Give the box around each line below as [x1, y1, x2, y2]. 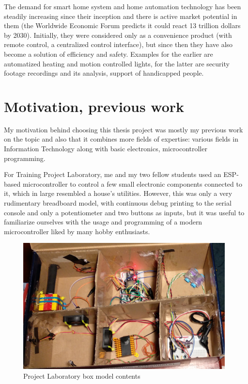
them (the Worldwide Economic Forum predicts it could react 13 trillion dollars [4, 20, 241, 31]
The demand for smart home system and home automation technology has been [4, 1, 241, 11]
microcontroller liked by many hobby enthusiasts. [4, 226, 150, 236]
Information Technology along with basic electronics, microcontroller [4, 144, 207, 154]
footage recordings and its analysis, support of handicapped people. [4, 68, 204, 78]
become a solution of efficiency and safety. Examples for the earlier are [4, 48, 213, 59]
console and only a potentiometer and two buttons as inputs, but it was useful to [4, 207, 245, 217]
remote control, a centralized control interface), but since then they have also [4, 39, 233, 49]
